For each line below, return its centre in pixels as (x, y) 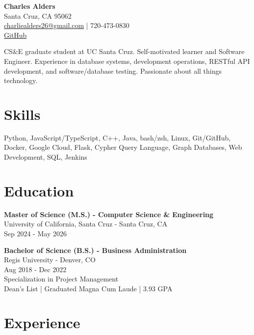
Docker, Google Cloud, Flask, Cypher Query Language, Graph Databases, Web (123, 147)
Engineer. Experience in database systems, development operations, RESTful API (127, 61)
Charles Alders (30, 6)
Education (39, 190)
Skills (22, 114)
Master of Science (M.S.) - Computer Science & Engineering (109, 214)
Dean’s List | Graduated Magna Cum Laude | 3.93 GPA (88, 288)
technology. (21, 80)
